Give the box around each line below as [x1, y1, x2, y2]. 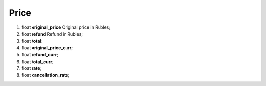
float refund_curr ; [21, 52, 59, 58]
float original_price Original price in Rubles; [21, 24, 111, 30]
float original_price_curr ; [21, 44, 73, 51]
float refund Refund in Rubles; [21, 31, 83, 37]
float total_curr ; [21, 59, 54, 64]
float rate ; [21, 65, 42, 71]
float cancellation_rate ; [21, 72, 70, 78]
